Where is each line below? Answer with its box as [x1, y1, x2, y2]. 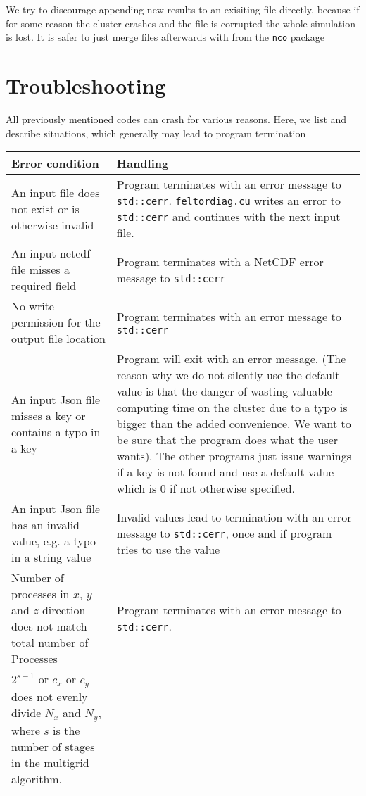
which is [116, 480, 157, 497]
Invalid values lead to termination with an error [116, 508, 352, 525]
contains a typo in [11, 423, 101, 440]
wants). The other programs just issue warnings [116, 448, 351, 465]
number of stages [11, 738, 95, 755]
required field [11, 277, 77, 294]
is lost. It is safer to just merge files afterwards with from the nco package [6, 30, 325, 44]
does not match [11, 618, 87, 635]
